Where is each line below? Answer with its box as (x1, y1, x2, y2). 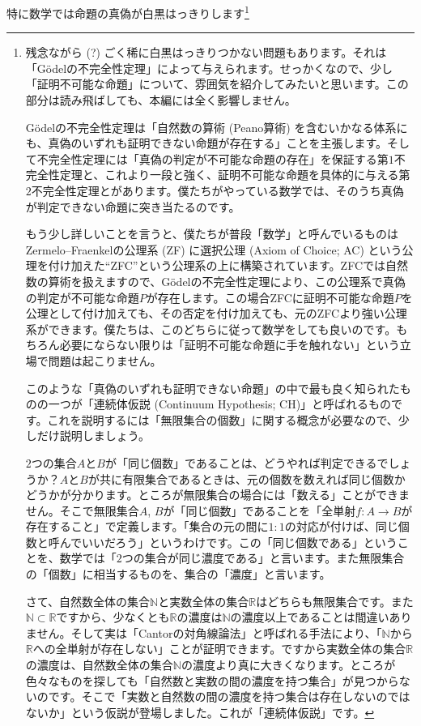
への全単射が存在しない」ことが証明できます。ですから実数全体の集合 (32, 640, 406, 657)
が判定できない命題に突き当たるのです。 (25, 198, 240, 215)
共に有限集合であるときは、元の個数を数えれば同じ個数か (99, 470, 406, 487)
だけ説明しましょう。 (36, 427, 150, 444)
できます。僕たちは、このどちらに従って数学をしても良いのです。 (48, 320, 397, 337)
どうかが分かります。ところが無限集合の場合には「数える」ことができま (25, 486, 410, 503)
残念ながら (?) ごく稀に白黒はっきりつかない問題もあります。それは (25, 44, 387, 61)
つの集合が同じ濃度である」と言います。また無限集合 (121, 549, 405, 566)
